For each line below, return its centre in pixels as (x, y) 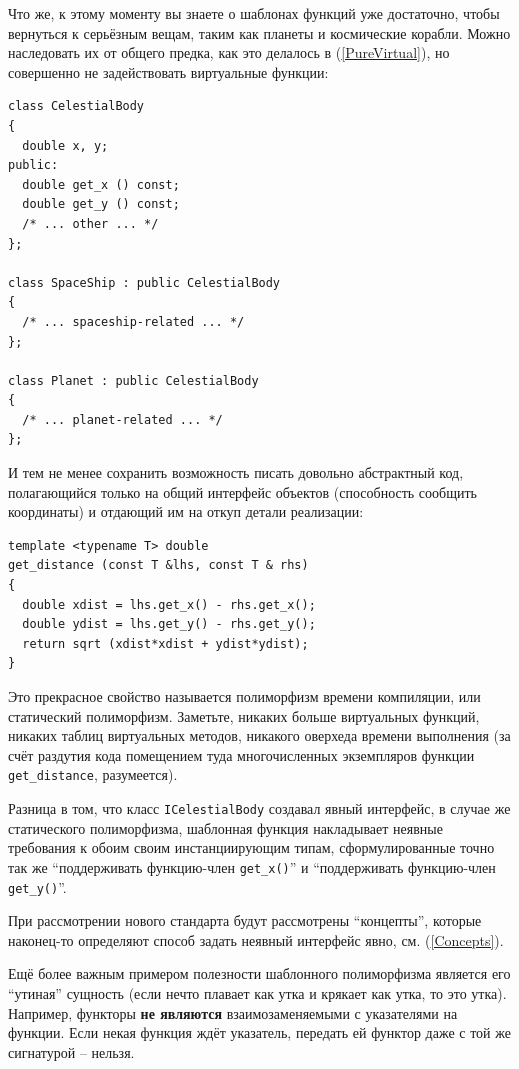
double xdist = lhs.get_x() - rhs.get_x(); (169, 604)
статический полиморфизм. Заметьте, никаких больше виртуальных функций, (244, 715)
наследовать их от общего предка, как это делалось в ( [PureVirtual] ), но (229, 52)
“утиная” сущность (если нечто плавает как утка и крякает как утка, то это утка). (257, 992)
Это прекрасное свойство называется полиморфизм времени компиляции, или (244, 696)
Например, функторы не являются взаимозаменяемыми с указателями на (233, 1012)
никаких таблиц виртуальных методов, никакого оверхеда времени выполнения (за (259, 735)
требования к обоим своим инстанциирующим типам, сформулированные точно (251, 847)
